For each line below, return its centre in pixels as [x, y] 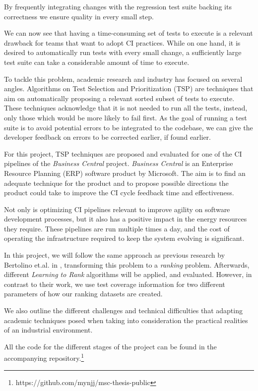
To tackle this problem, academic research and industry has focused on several [123, 79]
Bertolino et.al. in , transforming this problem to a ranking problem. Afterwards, [127, 264]
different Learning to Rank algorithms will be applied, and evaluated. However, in [128, 274]
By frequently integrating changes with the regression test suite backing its [118, 6]
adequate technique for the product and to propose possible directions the [116, 183]
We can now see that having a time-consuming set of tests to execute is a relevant [129, 33]
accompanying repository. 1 [44, 357]
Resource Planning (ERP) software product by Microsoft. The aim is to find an [125, 173]
